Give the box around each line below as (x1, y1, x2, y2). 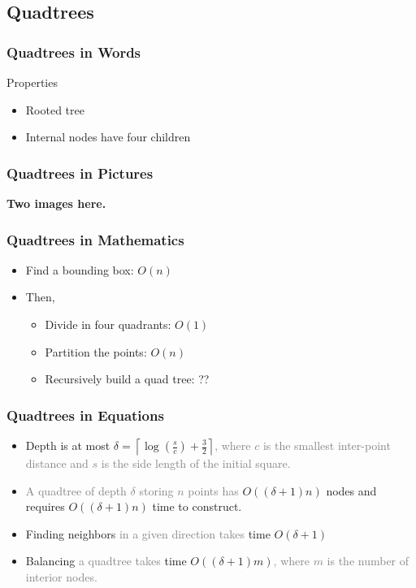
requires (25, 498, 65, 515)
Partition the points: (45, 343, 147, 360)
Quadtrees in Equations (6, 404, 164, 425)
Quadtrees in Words (6, 41, 141, 62)
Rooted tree (25, 101, 84, 118)
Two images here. (6, 195, 106, 211)
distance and (25, 455, 89, 471)
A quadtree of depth (25, 482, 127, 499)
